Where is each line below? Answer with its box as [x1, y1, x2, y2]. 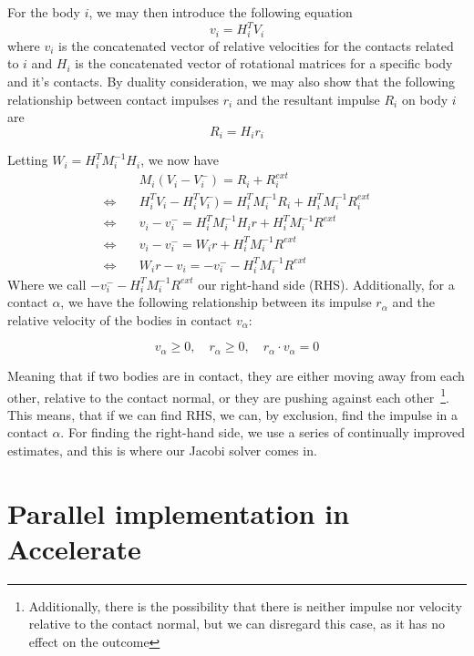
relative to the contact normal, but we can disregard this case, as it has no [28, 614, 446, 633]
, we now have [140, 150, 220, 169]
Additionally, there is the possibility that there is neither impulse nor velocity [28, 596, 462, 615]
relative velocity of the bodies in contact [7, 310, 232, 329]
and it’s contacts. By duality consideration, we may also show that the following [7, 72, 455, 91]
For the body [7, 3, 80, 21]
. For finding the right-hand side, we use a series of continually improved [60, 423, 465, 442]
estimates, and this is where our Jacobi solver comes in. [7, 440, 317, 459]
